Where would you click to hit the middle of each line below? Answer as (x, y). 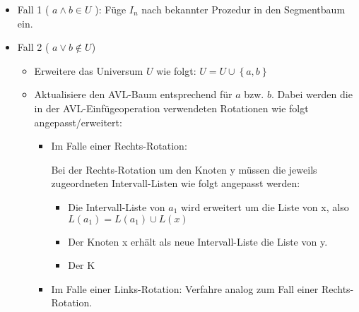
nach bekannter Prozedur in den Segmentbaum (243, 9)
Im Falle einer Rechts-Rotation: (119, 146)
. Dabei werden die (312, 94)
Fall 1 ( (33, 9)
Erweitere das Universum (89, 70)
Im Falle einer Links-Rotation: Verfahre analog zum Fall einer (185, 288)
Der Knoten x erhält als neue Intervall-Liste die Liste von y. (198, 241)
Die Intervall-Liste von (117, 206)
